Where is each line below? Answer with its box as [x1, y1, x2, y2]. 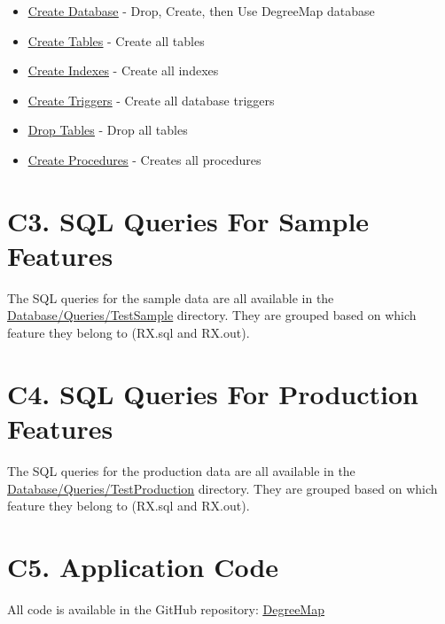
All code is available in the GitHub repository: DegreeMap [7, 599, 324, 618]
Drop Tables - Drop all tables [27, 121, 188, 139]
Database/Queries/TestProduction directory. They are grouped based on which [7, 479, 438, 497]
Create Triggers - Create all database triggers [27, 90, 275, 109]
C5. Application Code [7, 548, 279, 584]
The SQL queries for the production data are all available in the [7, 461, 355, 480]
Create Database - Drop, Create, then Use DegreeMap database [27, 2, 375, 19]
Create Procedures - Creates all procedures [27, 150, 262, 168]
